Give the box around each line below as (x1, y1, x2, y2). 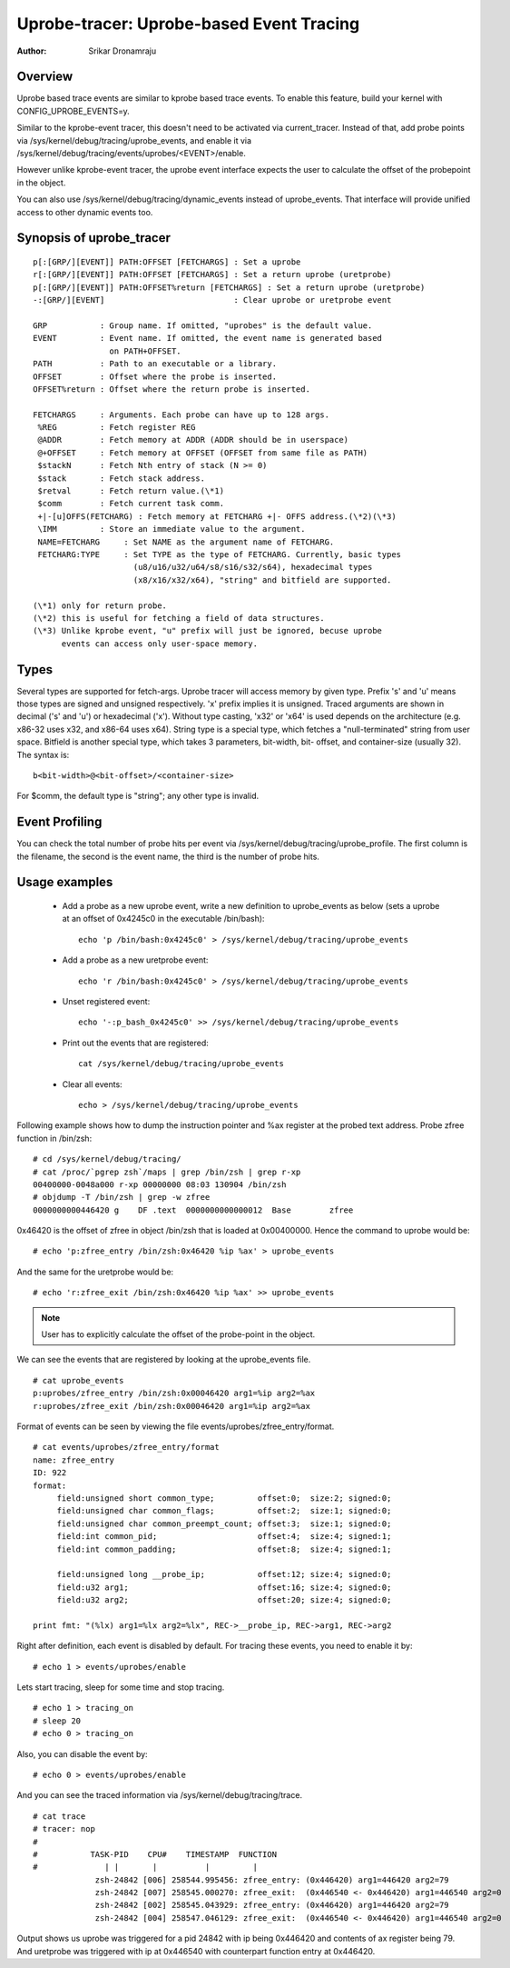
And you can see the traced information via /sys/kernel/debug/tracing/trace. (16, 1790, 303, 1801)
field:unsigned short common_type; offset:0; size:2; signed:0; (56, 1493, 392, 1503)
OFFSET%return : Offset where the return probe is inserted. (33, 384, 310, 395)
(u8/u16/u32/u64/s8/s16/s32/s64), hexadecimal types (132, 562, 373, 573)
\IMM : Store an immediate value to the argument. (37, 524, 306, 534)
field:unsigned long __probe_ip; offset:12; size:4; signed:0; (56, 1569, 392, 1580)
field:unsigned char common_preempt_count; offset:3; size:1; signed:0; (56, 1518, 392, 1529)
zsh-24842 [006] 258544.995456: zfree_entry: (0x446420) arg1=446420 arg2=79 (94, 1874, 449, 1885)
